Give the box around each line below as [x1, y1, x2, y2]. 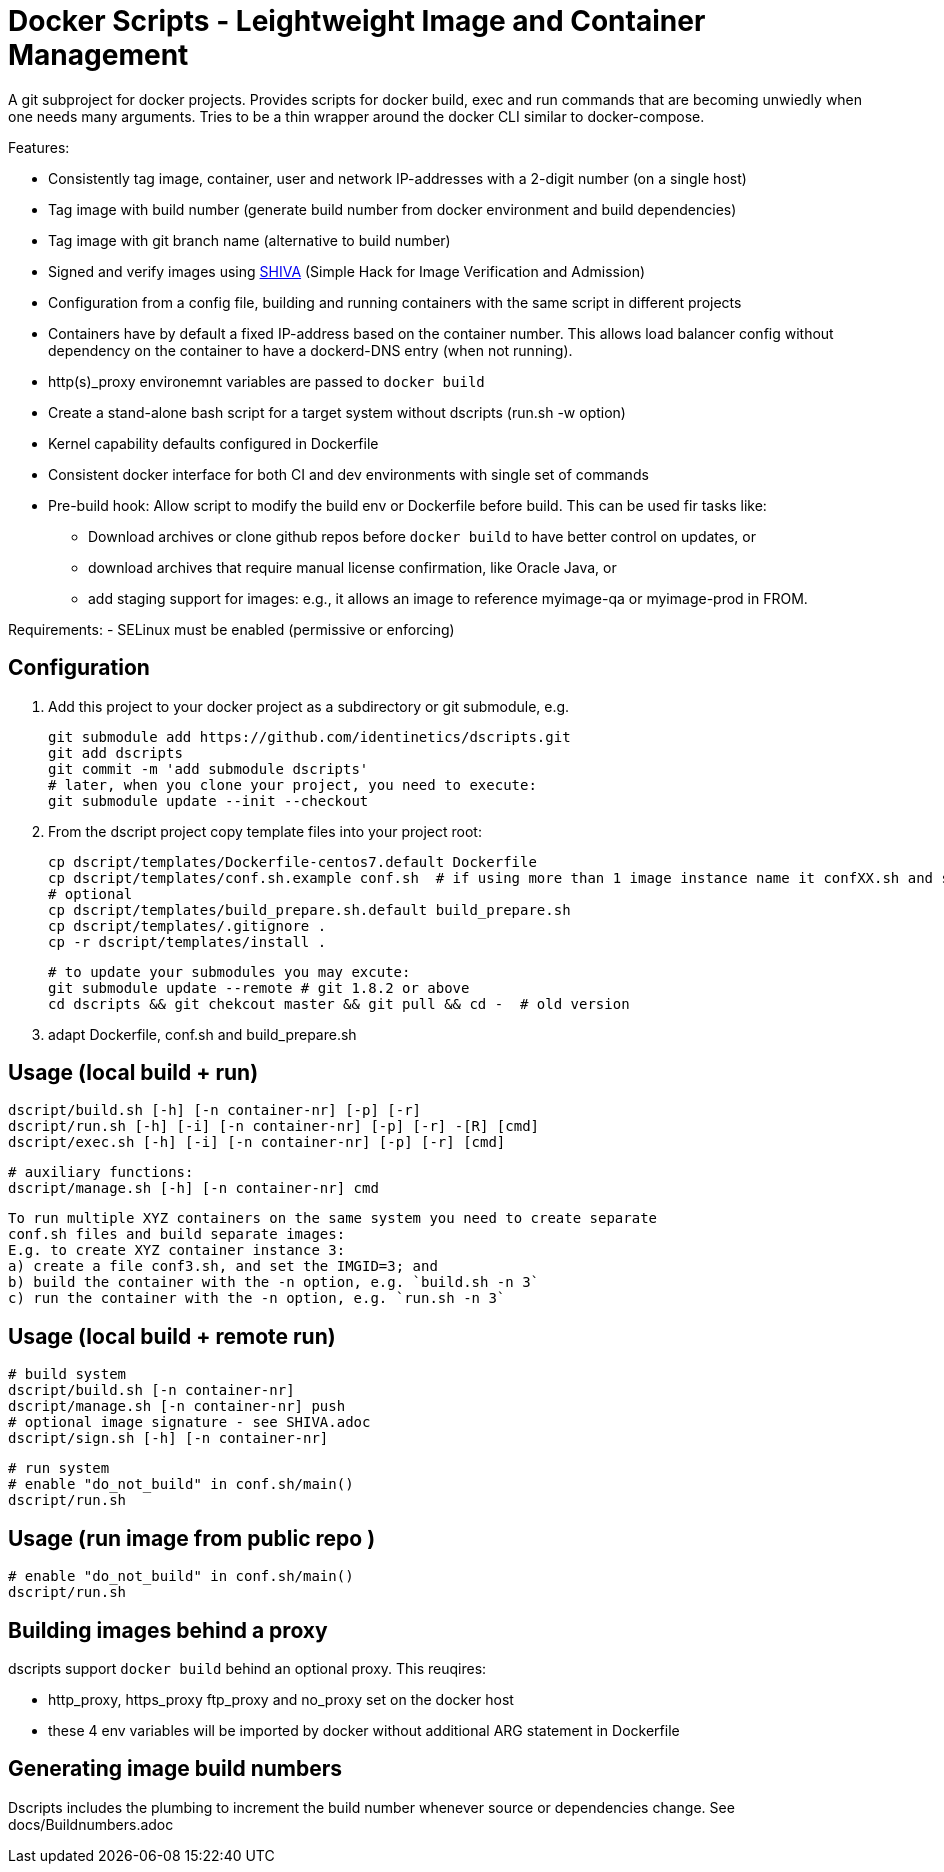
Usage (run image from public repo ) [8, 1525, 376, 1551]
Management [8, 38, 189, 72]
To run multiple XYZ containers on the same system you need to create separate [8, 1210, 658, 1227]
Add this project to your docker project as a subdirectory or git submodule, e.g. [48, 697, 570, 715]
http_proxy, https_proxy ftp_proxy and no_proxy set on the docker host [48, 1690, 514, 1708]
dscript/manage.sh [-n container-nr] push [8, 1398, 346, 1415]
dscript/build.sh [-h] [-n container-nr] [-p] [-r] [8, 1102, 422, 1119]
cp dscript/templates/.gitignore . [48, 917, 327, 934]
